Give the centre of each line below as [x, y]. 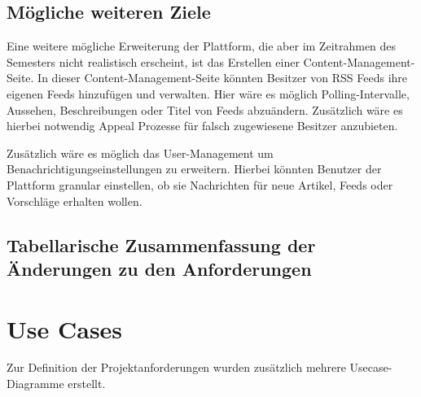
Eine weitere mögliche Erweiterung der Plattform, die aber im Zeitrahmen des [202, 46]
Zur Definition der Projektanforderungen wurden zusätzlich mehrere [176, 367]
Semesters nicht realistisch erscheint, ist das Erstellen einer [153, 61]
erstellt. [87, 384]
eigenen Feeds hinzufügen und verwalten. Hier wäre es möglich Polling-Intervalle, [208, 93]
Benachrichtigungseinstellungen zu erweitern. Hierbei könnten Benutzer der [194, 169]
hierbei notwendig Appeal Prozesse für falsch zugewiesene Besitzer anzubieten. [202, 126]
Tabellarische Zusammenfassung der [161, 244]
